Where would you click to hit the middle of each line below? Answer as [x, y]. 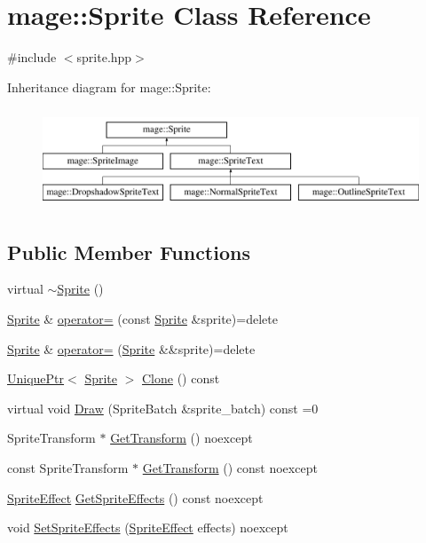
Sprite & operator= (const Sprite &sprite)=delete [142, 319]
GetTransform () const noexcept [230, 468]
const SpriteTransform [68, 468]
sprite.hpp [104, 57]
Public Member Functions [129, 252]
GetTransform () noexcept [181, 438]
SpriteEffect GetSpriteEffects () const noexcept [135, 497]
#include [32, 57]
